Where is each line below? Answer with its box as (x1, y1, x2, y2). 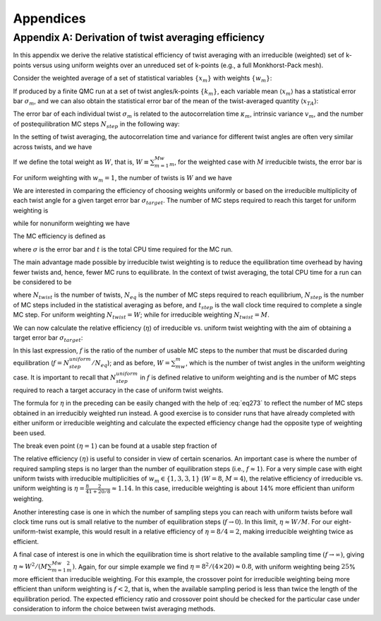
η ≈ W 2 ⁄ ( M (13, 562, 48, 571)
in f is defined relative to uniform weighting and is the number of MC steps (140, 373, 356, 382)
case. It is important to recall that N (13, 373, 116, 382)
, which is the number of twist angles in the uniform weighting (186, 358, 365, 367)
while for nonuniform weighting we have (13, 219, 131, 227)
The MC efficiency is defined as (13, 232, 106, 240)
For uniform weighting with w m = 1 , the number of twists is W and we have (13, 173, 232, 184)
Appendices (13, 11, 86, 26)
